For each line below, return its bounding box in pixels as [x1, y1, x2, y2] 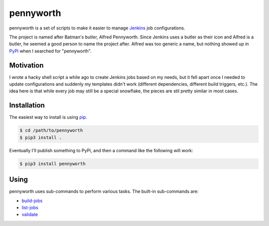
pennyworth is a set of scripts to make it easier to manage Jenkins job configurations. [9, 25, 185, 31]
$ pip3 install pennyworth [19, 161, 86, 167]
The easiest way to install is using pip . [9, 114, 87, 120]
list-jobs [21, 205, 38, 211]
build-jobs [21, 198, 43, 204]
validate [21, 212, 38, 218]
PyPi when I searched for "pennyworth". [9, 48, 92, 54]
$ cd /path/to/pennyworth [19, 128, 83, 133]
